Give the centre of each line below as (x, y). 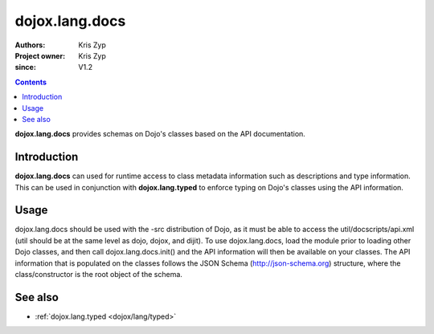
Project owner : (40, 55)
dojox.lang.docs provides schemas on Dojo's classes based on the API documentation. (160, 134)
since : (25, 67)
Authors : (30, 45)
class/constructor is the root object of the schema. (98, 275)
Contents (31, 82)
